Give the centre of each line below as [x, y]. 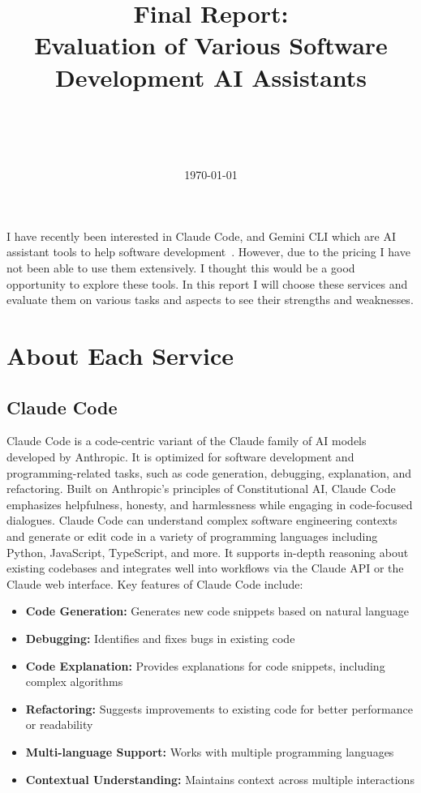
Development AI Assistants [211, 77]
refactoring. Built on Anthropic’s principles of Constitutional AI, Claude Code [201, 489]
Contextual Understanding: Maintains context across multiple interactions [220, 779]
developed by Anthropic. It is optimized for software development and [180, 457]
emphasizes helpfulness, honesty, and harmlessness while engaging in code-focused [210, 504]
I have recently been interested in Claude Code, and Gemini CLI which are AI [201, 236]
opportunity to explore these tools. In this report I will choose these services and [207, 283]
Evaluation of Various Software [211, 45]
